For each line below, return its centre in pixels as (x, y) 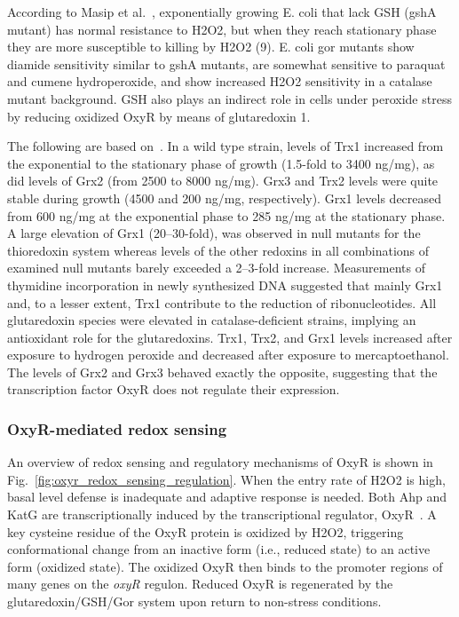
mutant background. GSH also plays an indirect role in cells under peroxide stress (229, 98)
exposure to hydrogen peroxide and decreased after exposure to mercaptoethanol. (228, 355)
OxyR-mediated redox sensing (117, 428)
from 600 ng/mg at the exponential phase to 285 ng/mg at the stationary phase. (226, 215)
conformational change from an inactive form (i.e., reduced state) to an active (219, 549)
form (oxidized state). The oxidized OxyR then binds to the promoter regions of (225, 566)
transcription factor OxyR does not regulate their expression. (174, 389)
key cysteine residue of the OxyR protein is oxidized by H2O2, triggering (206, 531)
